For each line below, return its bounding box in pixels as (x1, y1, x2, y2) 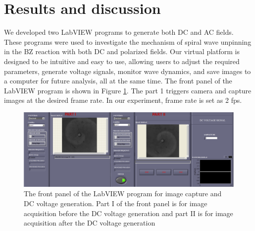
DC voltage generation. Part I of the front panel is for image (24, 198, 207, 208)
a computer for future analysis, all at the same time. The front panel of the (4, 76, 232, 86)
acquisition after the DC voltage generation (24, 218, 155, 228)
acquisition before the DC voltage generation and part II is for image (24, 208, 233, 218)
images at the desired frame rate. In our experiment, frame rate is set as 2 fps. (4, 95, 242, 105)
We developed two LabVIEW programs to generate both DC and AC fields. (4, 27, 234, 37)
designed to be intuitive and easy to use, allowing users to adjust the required (4, 56, 240, 66)
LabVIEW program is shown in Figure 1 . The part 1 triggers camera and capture (4, 85, 252, 95)
